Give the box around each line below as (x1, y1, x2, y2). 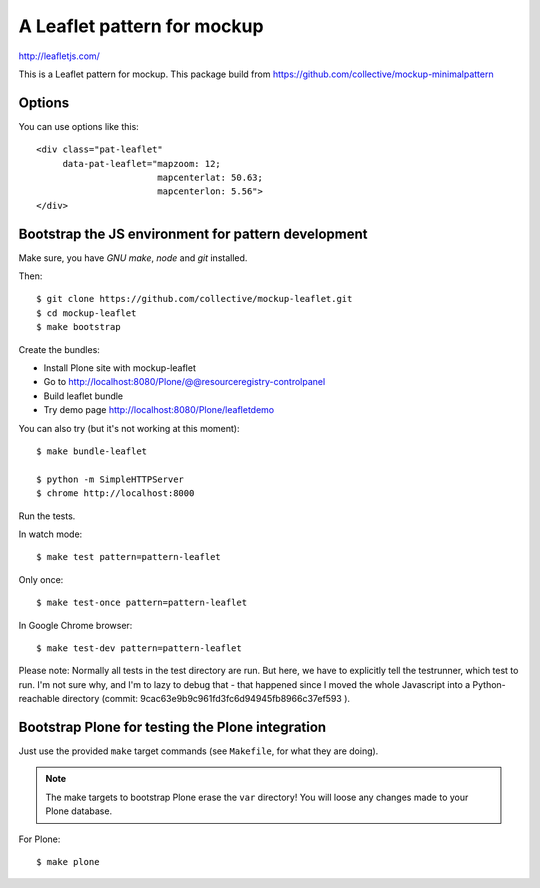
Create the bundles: (18, 343, 100, 355)
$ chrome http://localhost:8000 (36, 488, 195, 499)
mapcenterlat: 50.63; (156, 172, 264, 184)
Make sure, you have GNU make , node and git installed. (18, 251, 248, 264)
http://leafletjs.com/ (18, 50, 100, 62)
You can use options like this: (18, 120, 139, 132)
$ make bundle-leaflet (36, 446, 148, 457)
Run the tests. (18, 510, 76, 522)
